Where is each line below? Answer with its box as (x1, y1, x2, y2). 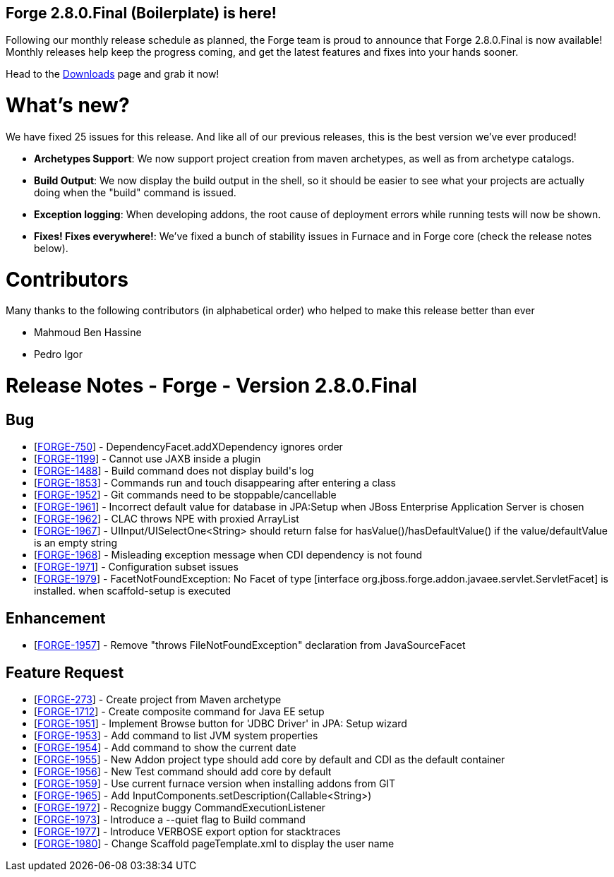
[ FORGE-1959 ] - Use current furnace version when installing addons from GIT (34, 777, 396, 790)
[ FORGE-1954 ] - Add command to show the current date (34, 741, 296, 754)
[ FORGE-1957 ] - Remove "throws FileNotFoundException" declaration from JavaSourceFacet (34, 639, 466, 652)
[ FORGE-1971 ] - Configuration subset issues (34, 561, 239, 573)
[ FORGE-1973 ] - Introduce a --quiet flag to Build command (34, 813, 306, 826)
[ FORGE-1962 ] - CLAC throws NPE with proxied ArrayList (34, 513, 299, 525)
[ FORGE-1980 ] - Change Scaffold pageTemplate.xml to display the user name (34, 837, 395, 850)
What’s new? (6, 93, 130, 118)
